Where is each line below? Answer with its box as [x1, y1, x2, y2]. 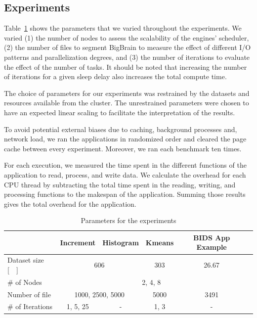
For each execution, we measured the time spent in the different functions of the [4, 160, 247, 170]
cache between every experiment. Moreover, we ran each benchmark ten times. [4, 143, 242, 153]
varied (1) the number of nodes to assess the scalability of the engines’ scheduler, [4, 32, 249, 43]
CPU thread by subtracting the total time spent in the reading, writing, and [4, 179, 236, 189]
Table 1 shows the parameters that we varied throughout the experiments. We [4, 23, 242, 33]
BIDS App [193, 232, 230, 242]
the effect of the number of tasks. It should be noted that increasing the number [4, 61, 247, 72]
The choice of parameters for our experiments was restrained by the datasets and [4, 88, 250, 98]
